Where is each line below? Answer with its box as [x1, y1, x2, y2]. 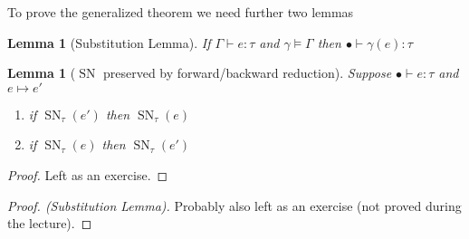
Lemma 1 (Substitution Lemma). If [7, 33, 211, 52]
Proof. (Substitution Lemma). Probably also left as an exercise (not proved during [7, 196, 462, 215]
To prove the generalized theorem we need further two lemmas [7, 3, 354, 21]
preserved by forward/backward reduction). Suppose [102, 63, 392, 82]
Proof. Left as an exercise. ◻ [7, 165, 168, 184]
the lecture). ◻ [7, 214, 92, 233]
